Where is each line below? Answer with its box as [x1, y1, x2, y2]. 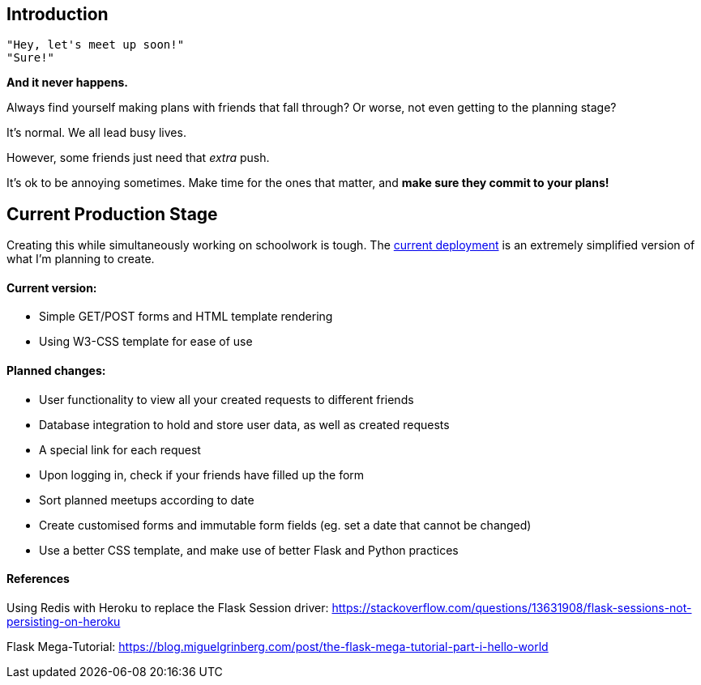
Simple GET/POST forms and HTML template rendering [39, 309, 333, 324]
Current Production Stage [6, 203, 218, 224]
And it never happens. [6, 75, 128, 90]
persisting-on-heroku [6, 614, 121, 628]
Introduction [6, 4, 109, 24]
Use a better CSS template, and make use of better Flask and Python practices [39, 542, 459, 557]
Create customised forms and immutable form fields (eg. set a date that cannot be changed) [39, 517, 532, 532]
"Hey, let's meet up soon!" [6, 38, 185, 52]
